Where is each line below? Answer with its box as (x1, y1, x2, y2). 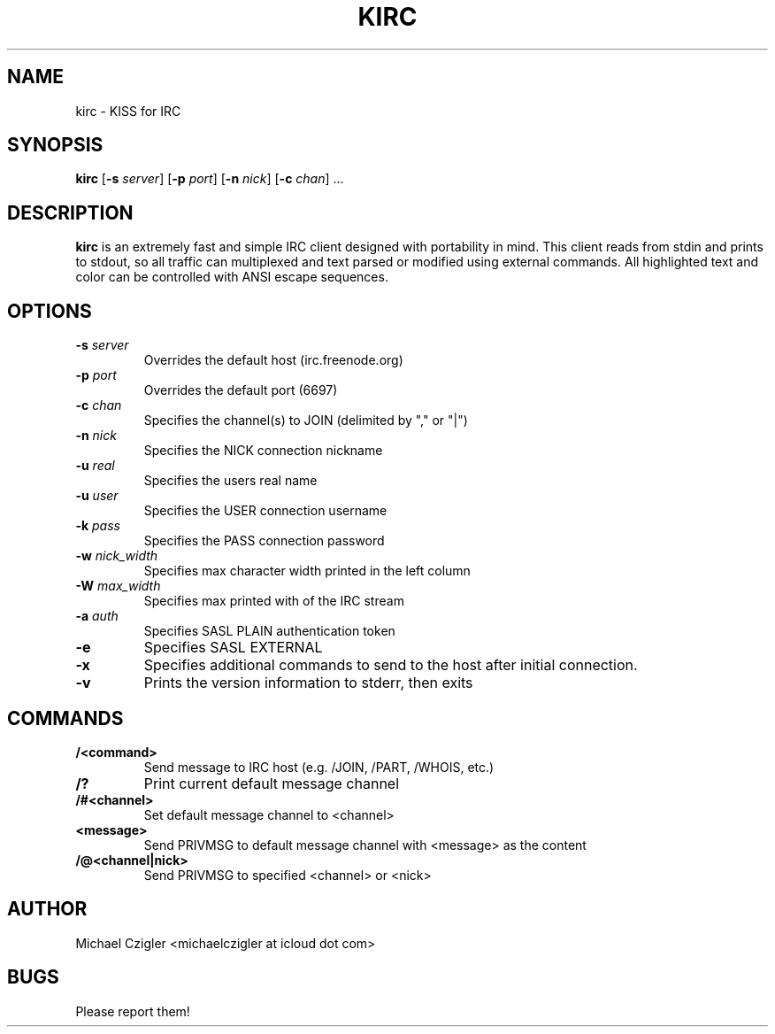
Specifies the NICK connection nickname (143, 443, 383, 459)
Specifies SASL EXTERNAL (143, 638, 323, 657)
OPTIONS (7, 299, 92, 322)
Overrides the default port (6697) (143, 382, 338, 398)
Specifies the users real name (143, 473, 318, 489)
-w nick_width (75, 548, 158, 564)
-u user (75, 488, 119, 504)
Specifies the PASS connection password (143, 533, 385, 549)
